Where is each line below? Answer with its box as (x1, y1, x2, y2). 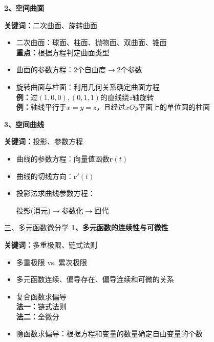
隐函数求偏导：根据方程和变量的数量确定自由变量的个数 (16, 328, 203, 339)
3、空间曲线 (4, 118, 45, 129)
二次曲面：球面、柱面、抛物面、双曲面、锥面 (16, 37, 167, 48)
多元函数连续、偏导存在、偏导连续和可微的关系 (16, 274, 174, 285)
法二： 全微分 (16, 311, 59, 321)
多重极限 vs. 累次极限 (16, 256, 87, 267)
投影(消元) (16, 205, 51, 215)
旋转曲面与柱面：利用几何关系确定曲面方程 (16, 81, 160, 92)
